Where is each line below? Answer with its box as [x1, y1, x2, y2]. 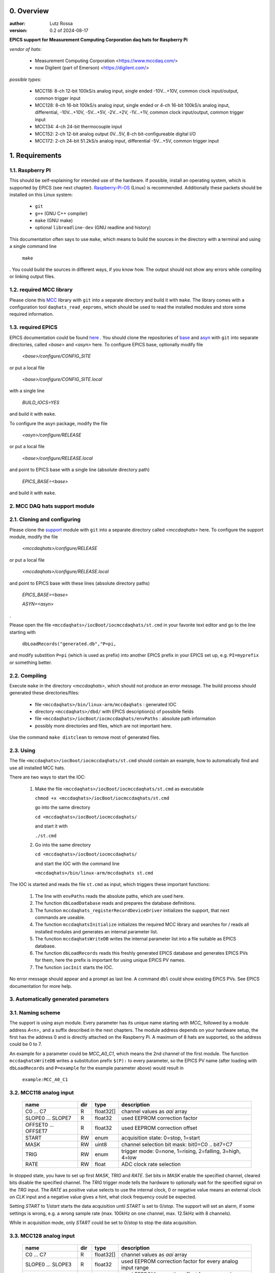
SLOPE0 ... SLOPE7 [25, 1114, 71, 1121]
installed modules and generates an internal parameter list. [35, 928, 158, 934]
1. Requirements [9, 151, 62, 160]
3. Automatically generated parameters [9, 995, 109, 1003]
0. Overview [9, 7, 49, 15]
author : [9, 20, 25, 26]
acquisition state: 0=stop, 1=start [121, 1134, 201, 1141]
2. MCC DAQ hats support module [9, 502, 95, 509]
